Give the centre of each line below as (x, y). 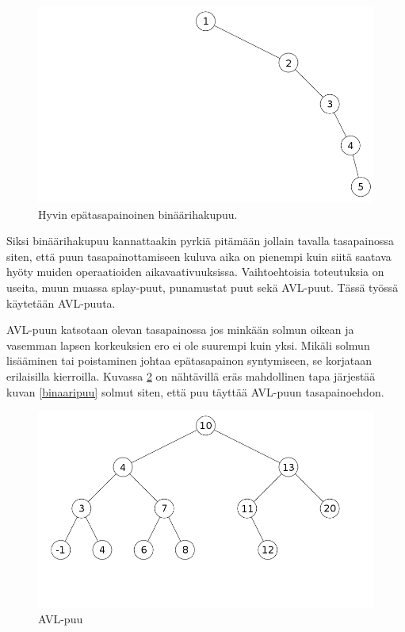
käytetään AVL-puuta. (61, 303)
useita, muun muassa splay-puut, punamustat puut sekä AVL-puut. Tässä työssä (202, 287)
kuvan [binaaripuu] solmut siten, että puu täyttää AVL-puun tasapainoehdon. (195, 391)
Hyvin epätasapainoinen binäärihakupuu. (138, 214)
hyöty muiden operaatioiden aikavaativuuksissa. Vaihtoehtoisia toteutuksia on (195, 272)
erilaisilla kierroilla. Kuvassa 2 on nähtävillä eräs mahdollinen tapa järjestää (191, 375)
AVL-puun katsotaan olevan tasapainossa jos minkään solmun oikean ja (180, 329)
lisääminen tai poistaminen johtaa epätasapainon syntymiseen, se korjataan (189, 360)
